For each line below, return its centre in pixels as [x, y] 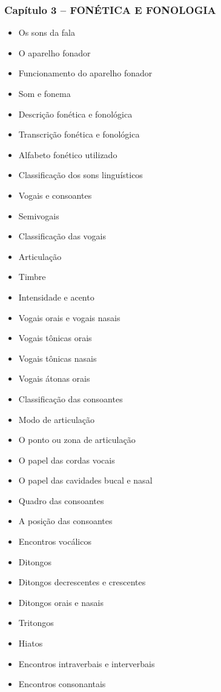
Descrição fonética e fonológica [75, 114]
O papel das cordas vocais [67, 460]
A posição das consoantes [65, 521]
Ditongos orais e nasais [61, 602]
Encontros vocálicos [55, 541]
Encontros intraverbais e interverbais [87, 663]
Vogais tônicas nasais [58, 358]
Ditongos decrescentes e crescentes [82, 582]
